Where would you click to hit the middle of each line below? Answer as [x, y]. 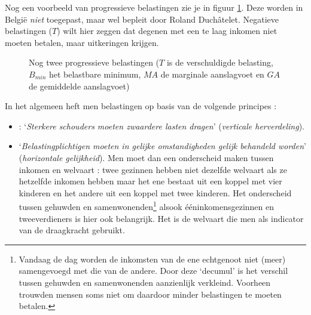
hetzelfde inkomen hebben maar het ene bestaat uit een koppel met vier [150, 181]
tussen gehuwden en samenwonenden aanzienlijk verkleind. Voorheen [145, 282]
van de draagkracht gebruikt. [72, 230]
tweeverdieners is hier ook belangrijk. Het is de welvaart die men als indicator [161, 218]
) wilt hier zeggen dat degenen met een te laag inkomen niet [167, 31]
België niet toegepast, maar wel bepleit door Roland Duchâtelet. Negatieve [142, 19]
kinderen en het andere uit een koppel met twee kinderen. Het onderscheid [155, 192]
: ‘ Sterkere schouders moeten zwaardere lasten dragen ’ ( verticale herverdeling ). [161, 126]
